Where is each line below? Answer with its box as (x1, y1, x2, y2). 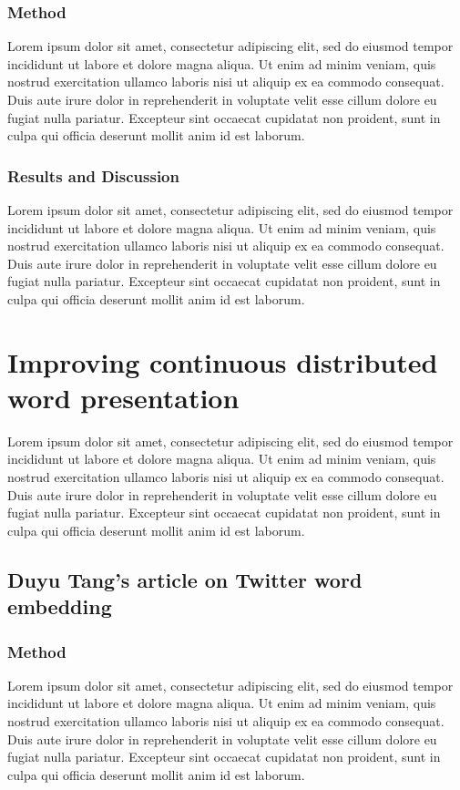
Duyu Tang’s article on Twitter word (7, 565, 363, 593)
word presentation (7, 378, 240, 416)
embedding (7, 592, 112, 621)
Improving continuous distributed (7, 343, 438, 380)
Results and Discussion (7, 164, 179, 187)
